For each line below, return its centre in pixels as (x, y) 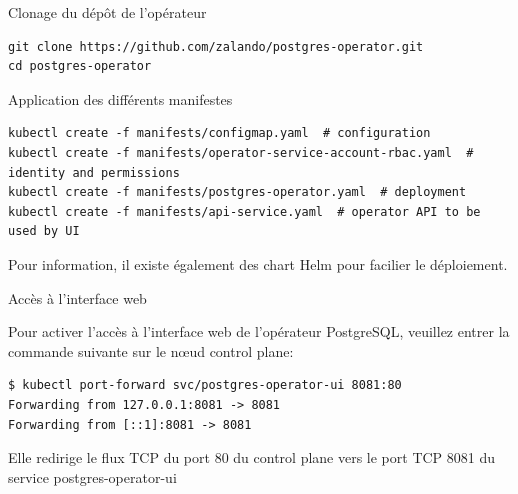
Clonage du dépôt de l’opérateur (107, 12)
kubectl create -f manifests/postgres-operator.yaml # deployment (237, 192)
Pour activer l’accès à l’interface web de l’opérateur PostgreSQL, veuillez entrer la (259, 331)
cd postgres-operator (80, 66)
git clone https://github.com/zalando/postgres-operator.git (216, 46)
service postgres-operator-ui (92, 476)
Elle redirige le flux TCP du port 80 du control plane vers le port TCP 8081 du (252, 457)
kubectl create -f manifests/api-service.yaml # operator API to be (244, 211)
